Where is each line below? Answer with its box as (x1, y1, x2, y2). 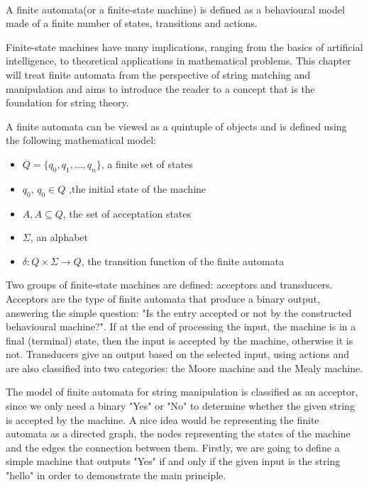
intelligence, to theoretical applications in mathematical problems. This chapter (6, 53, 351, 68)
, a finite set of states (101, 156, 193, 171)
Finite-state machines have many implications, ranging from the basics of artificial (6, 39, 363, 54)
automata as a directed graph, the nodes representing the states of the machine (6, 426, 351, 441)
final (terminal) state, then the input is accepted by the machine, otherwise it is (6, 332, 353, 347)
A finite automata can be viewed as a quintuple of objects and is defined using (6, 118, 347, 133)
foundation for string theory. (6, 95, 129, 110)
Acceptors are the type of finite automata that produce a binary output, (6, 291, 320, 306)
